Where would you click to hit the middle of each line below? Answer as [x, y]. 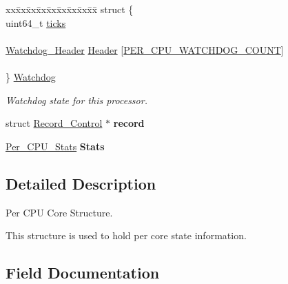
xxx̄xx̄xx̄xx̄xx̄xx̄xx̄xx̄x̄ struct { [70, 9]
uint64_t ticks [36, 22]
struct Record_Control [54, 123]
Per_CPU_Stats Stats [55, 146]
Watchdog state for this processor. [76, 100]
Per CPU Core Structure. [59, 212]
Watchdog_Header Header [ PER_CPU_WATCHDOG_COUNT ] [145, 49]
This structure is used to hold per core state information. [126, 235]
